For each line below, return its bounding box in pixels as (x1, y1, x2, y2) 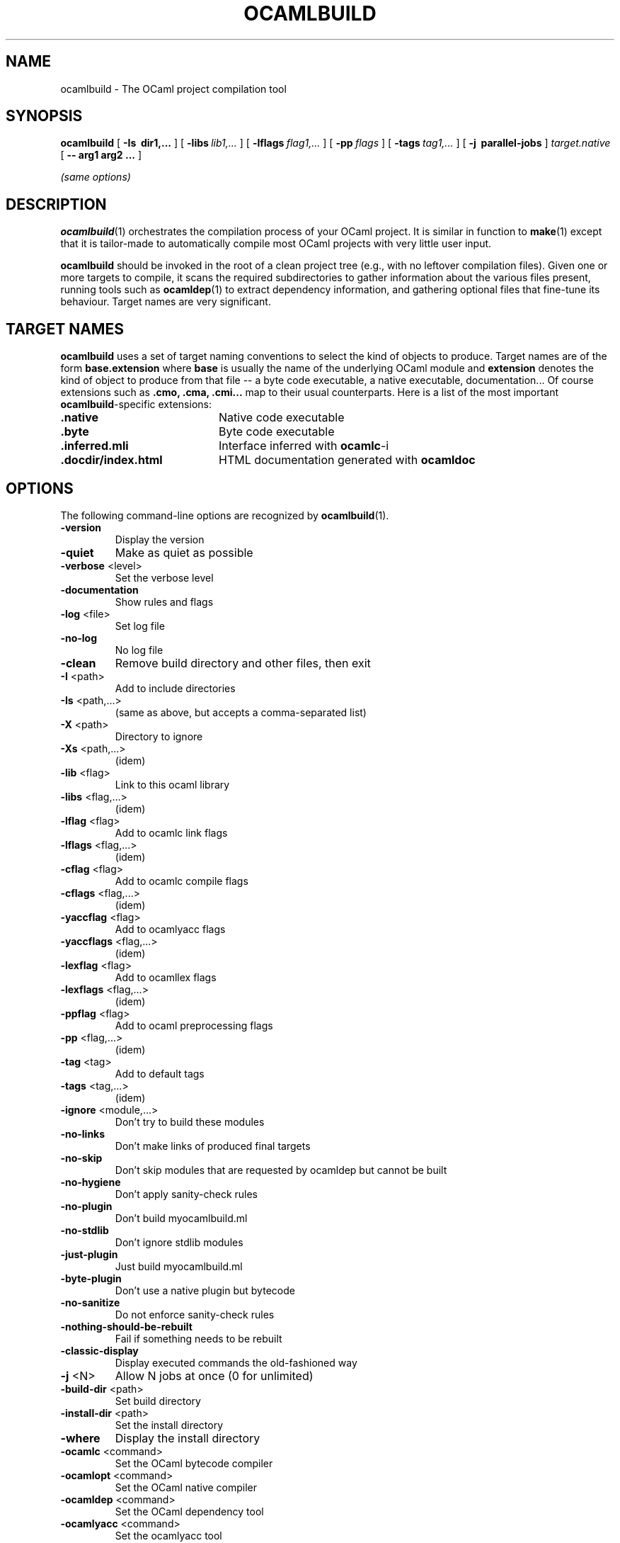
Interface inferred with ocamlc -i (218, 439, 389, 453)
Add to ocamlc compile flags (115, 874, 248, 887)
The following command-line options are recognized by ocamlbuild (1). (60, 509, 389, 521)
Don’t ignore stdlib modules (115, 1236, 243, 1248)
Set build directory (115, 1394, 201, 1407)
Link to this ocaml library (115, 778, 230, 791)
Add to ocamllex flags (115, 971, 217, 983)
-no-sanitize (60, 1296, 120, 1309)
